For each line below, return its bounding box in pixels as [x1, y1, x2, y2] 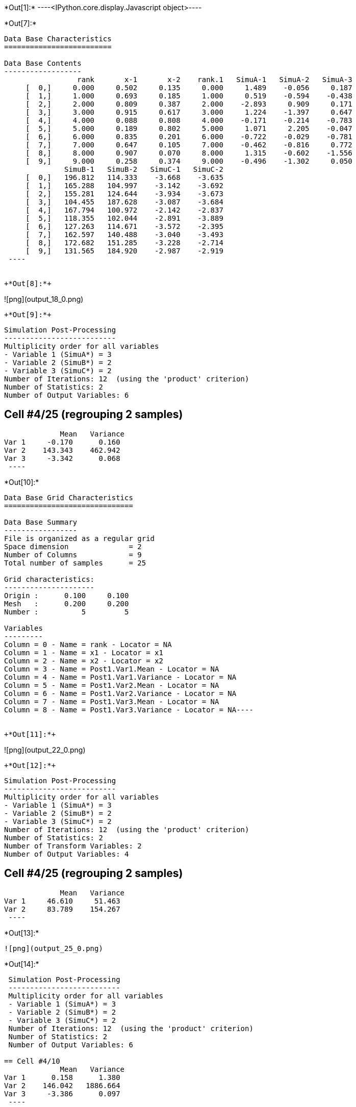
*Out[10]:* [4, 477, 39, 486]
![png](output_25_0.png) [4, 944, 103, 952]
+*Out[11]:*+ [4, 730, 56, 738]
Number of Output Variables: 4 [4, 849, 129, 858]
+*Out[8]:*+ [4, 279, 52, 288]
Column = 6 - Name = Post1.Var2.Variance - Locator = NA [4, 689, 237, 698]
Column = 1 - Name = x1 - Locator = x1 [4, 648, 163, 657]
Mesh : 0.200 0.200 [4, 599, 129, 608]
